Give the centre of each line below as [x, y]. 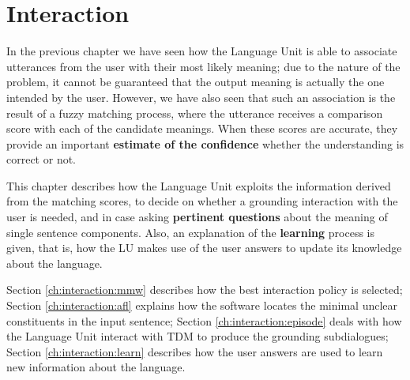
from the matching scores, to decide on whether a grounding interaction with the [202, 201]
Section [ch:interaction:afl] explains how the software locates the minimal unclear [202, 305]
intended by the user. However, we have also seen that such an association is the [201, 97]
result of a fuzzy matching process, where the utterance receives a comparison [195, 113]
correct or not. [41, 159]
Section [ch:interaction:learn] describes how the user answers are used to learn [195, 351]
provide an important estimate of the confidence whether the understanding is [205, 143]
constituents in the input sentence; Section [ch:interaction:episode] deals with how [204, 320]
